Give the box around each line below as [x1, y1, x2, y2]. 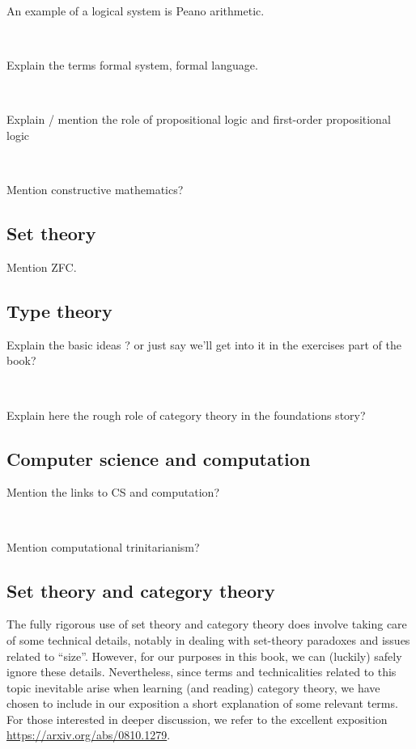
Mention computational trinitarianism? [6, 538, 200, 555]
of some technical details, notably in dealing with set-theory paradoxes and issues [6, 631, 410, 648]
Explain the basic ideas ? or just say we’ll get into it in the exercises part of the [6, 336, 402, 353]
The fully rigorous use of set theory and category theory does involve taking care [6, 616, 407, 633]
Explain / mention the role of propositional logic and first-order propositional [6, 111, 391, 128]
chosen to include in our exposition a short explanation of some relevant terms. [6, 695, 398, 712]
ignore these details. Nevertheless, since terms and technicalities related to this [6, 663, 397, 680]
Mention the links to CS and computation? [6, 484, 219, 501]
